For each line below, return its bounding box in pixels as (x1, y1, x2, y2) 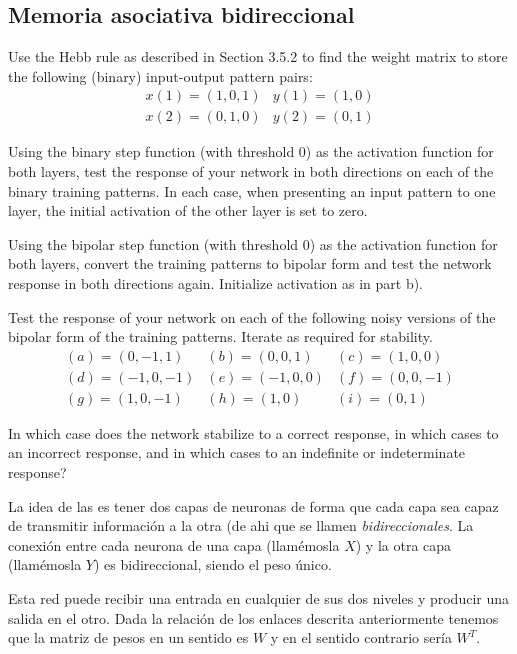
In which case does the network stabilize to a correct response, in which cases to (8, 422, 499, 443)
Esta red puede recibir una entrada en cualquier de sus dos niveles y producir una (8, 588, 509, 609)
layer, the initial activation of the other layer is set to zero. (8, 200, 368, 221)
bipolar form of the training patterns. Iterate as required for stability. (8, 326, 433, 347)
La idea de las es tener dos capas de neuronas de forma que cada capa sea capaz (8, 495, 499, 516)
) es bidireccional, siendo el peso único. (93, 554, 332, 575)
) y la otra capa (355, 534, 452, 555)
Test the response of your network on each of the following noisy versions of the (8, 306, 496, 327)
